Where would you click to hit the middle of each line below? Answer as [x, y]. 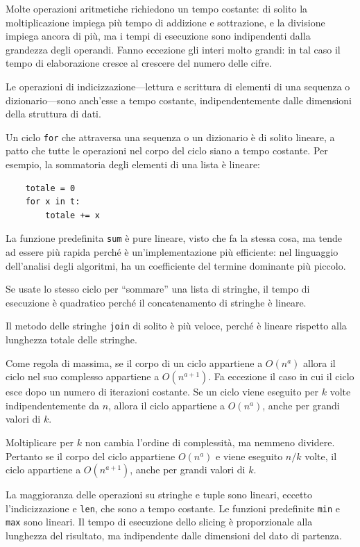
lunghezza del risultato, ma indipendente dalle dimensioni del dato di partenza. [174, 536]
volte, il [321, 456]
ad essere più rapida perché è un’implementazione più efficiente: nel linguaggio [172, 252]
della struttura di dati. [53, 114]
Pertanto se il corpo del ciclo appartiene [91, 456]
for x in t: [53, 202]
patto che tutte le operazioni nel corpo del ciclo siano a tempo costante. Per [167, 150]
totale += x [73, 215]
